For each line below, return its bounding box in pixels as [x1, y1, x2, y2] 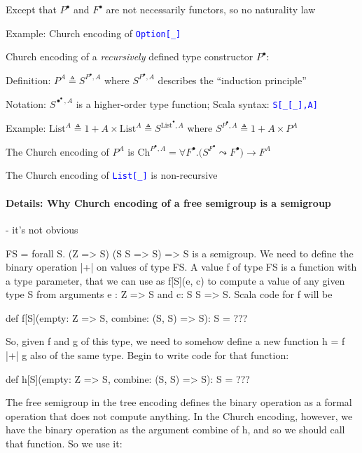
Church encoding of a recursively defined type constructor [6, 49, 253, 64]
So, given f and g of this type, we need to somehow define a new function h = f [6, 334, 345, 349]
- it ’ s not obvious [6, 222, 78, 236]
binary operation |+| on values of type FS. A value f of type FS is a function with [6, 259, 357, 274]
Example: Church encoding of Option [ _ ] [6, 25, 181, 40]
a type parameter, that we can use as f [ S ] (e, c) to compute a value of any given [6, 273, 345, 288]
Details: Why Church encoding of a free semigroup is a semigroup [6, 195, 331, 210]
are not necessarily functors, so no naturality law [106, 2, 316, 16]
